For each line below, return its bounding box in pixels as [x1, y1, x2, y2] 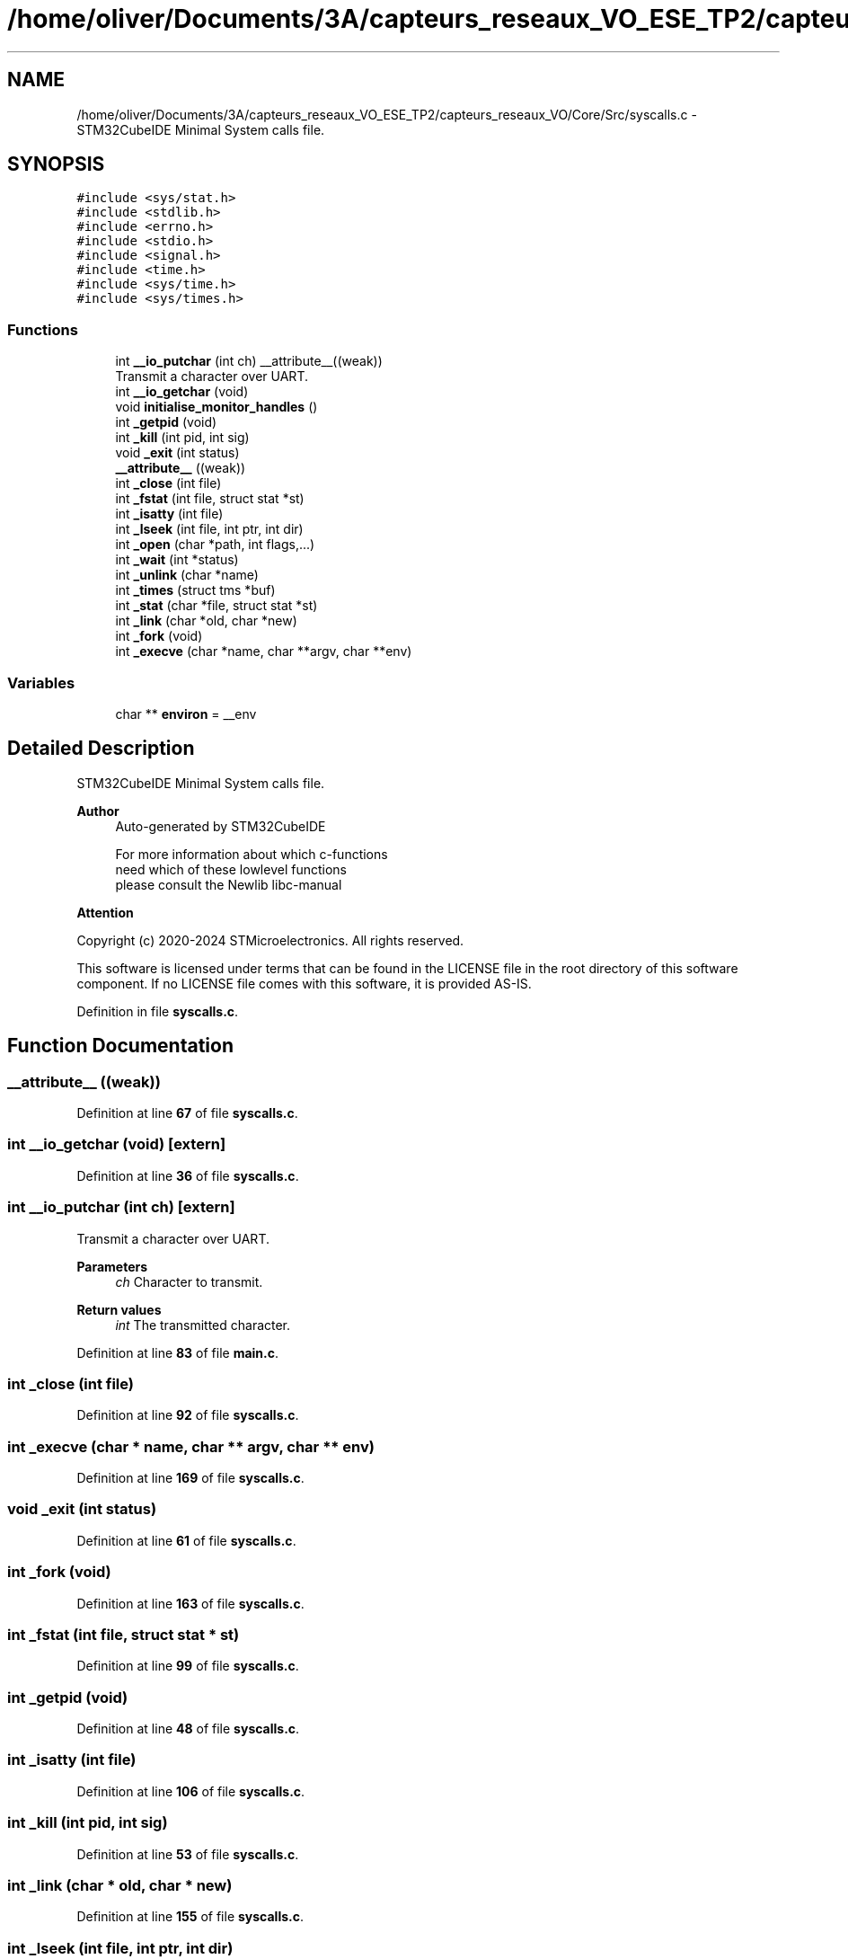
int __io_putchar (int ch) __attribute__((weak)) [115, 353, 383, 369]
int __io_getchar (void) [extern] [7, 1135, 226, 1154]
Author [76, 802, 119, 819]
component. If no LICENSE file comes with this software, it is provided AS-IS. [76, 975, 532, 991]
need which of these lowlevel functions [115, 861, 347, 877]
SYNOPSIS [7, 153, 105, 176]
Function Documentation [7, 1034, 234, 1058]
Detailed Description [7, 737, 195, 760]
